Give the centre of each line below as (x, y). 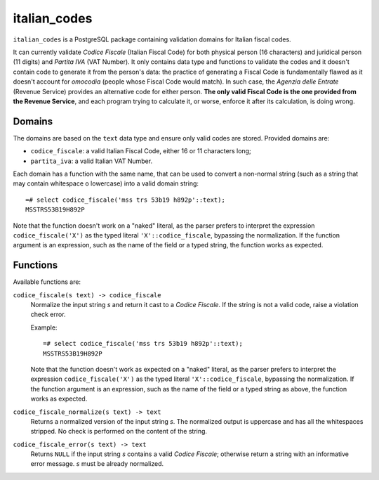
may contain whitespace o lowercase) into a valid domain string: (106, 183)
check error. (48, 314)
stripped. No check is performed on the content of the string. (119, 432)
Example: (44, 327)
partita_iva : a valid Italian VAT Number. (92, 161)
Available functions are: (47, 282)
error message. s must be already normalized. (97, 464)
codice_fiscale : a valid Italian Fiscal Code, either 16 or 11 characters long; (141, 151)
